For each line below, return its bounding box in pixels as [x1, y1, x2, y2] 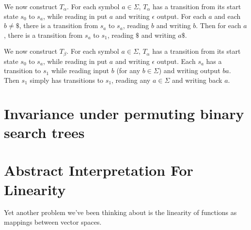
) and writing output [158, 65, 220, 76]
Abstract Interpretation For [4, 160, 193, 180]
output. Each [157, 56, 196, 66]
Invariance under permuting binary [4, 103, 244, 123]
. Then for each [196, 20, 241, 31]
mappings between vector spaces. [4, 217, 102, 227]
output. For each [157, 11, 206, 21]
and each [214, 11, 241, 21]
